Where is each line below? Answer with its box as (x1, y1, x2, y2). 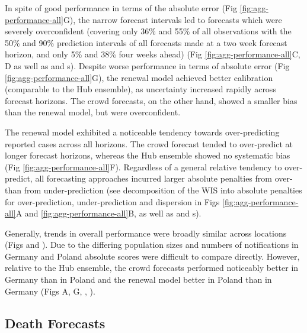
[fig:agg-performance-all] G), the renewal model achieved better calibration (5, 71, 273, 83)
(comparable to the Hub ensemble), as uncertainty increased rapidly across (5, 83, 276, 95)
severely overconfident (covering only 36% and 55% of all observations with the (5, 25, 292, 37)
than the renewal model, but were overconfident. (5, 106, 181, 118)
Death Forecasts (5, 313, 105, 332)
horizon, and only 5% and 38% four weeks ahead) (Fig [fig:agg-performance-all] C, (5, 48, 300, 60)
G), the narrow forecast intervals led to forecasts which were (63, 13, 282, 25)
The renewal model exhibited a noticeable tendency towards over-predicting (5, 125, 280, 138)
